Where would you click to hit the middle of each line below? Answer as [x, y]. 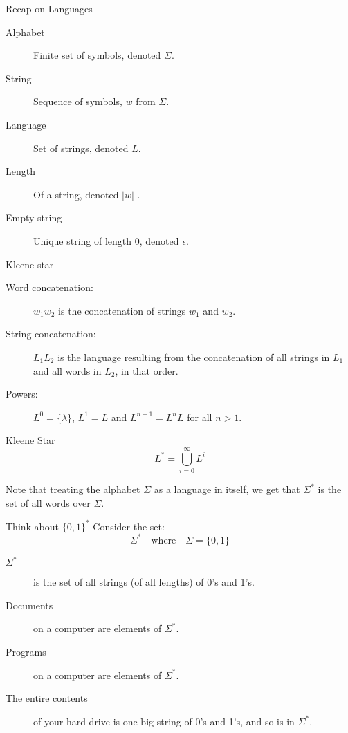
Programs [26, 652]
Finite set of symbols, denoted [97, 55]
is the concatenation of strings [122, 310]
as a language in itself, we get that [227, 489]
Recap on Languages [49, 8]
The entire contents [47, 698]
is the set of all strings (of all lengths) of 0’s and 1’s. [144, 582]
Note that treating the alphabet [73, 489]
